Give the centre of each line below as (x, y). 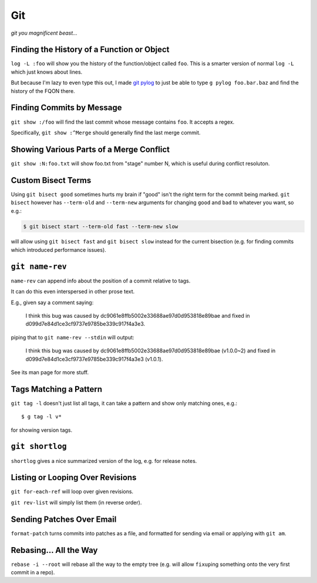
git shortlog (39, 447)
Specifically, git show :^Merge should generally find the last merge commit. (106, 132)
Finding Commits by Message (67, 108)
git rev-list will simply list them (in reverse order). (76, 502)
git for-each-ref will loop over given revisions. (72, 492)
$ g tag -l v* (41, 417)
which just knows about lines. (47, 72)
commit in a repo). (33, 572)
